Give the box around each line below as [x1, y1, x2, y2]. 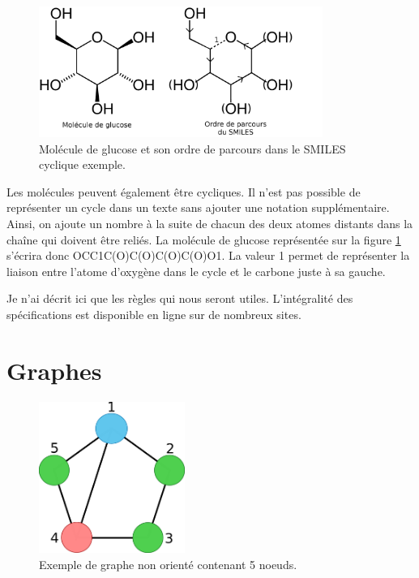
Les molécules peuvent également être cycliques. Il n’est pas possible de [6, 183, 361, 200]
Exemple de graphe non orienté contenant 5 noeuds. [39, 556, 297, 573]
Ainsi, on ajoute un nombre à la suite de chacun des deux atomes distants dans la [6, 214, 413, 231]
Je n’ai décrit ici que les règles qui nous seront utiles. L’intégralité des [6, 290, 353, 307]
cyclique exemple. [39, 156, 126, 173]
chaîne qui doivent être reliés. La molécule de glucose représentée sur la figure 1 [6, 231, 401, 248]
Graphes [6, 353, 102, 386]
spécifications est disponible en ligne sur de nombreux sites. [6, 305, 301, 322]
